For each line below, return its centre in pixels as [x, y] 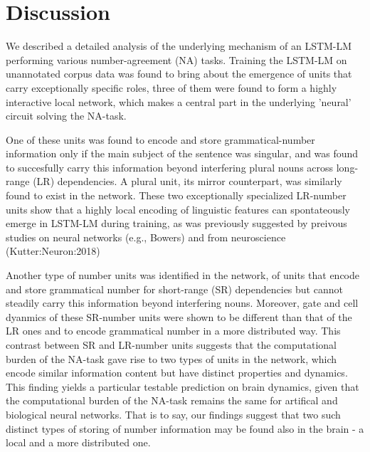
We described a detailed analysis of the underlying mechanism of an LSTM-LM [179, 46]
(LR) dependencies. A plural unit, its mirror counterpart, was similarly [187, 181]
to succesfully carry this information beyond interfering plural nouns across [170, 167]
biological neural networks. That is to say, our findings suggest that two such [173, 414]
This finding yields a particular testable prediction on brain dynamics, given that [183, 386]
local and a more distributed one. [78, 442]
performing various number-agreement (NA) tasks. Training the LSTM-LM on [176, 59]
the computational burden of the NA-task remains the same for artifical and [172, 400]
